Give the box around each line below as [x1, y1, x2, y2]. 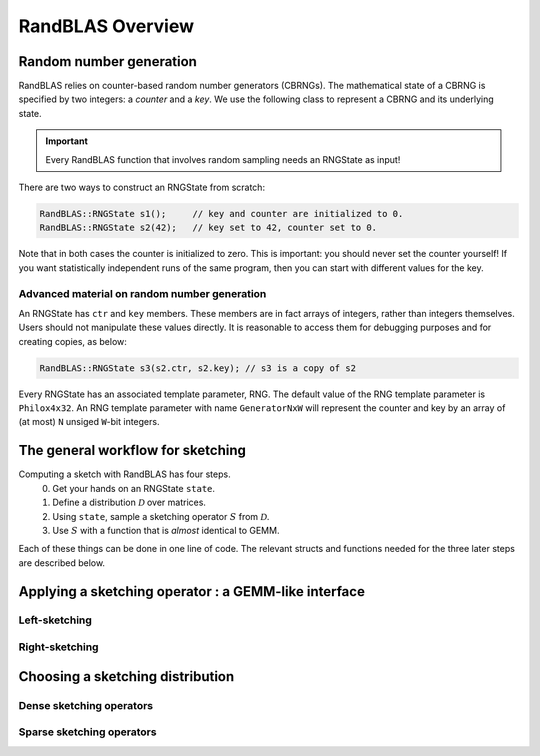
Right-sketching [18, 640, 99, 654]
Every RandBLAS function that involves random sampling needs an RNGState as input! [45, 153, 401, 165]
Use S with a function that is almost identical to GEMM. [52, 524, 280, 536]
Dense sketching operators [18, 698, 154, 712]
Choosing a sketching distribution [18, 668, 235, 685]
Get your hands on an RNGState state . [52, 482, 215, 494]
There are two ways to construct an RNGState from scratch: [18, 181, 265, 194]
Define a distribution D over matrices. [52, 496, 207, 509]
